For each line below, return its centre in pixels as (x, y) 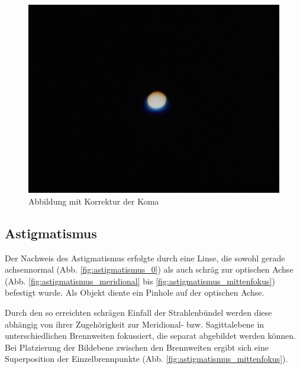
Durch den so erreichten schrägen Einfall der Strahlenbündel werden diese (138, 313)
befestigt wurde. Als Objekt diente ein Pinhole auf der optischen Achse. (135, 292)
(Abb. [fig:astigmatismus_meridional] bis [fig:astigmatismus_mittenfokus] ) (140, 281)
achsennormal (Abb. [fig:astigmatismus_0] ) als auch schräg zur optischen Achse (149, 269)
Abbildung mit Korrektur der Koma (94, 201)
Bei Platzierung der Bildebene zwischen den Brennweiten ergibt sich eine (137, 347)
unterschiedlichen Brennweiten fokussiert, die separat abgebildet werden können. (150, 336)
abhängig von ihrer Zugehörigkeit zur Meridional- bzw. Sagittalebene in (135, 324)
